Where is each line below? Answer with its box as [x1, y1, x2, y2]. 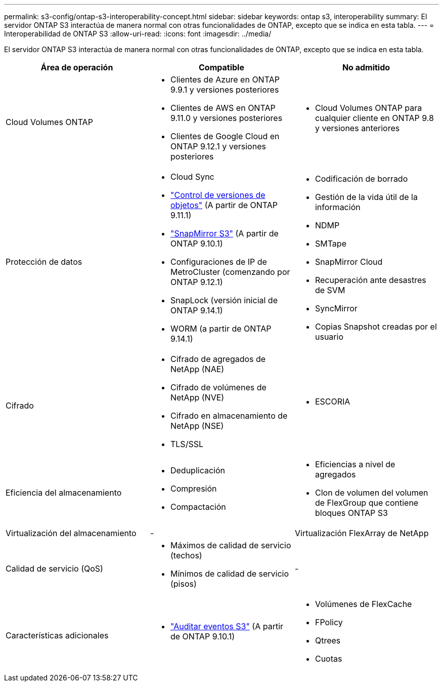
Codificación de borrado [315, 174, 408, 184]
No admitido [342, 62, 390, 72]
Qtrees [315, 635, 341, 645]
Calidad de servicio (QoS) [6, 563, 103, 574]
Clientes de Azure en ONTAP [170, 74, 280, 85]
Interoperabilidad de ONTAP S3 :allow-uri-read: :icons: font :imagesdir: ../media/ [4, 29, 272, 38]
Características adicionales [6, 630, 109, 640]
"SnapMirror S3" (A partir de [170, 228, 279, 238]
